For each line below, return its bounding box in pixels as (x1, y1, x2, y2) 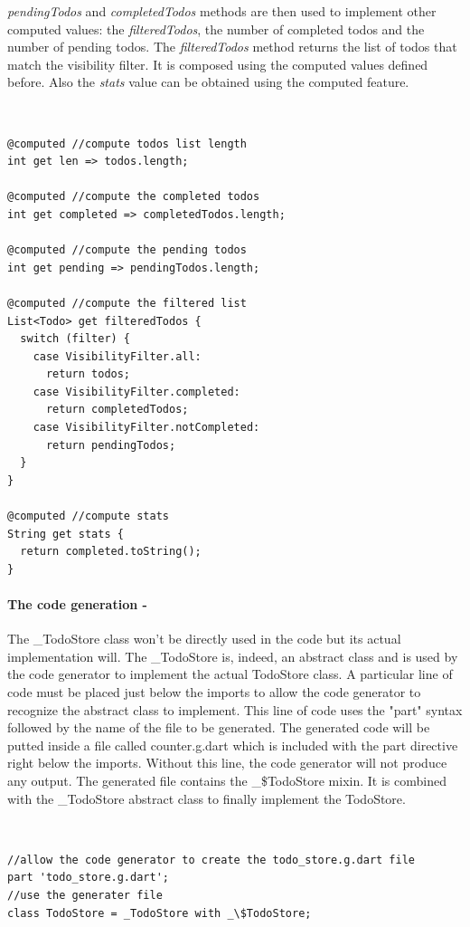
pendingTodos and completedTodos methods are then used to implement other (7, 2, 437, 20)
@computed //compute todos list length (7, 137, 247, 150)
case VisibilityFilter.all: (33, 349, 202, 363)
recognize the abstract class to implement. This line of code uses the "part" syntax (7, 700, 463, 719)
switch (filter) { (20, 332, 131, 346)
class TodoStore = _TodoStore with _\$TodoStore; (7, 906, 312, 920)
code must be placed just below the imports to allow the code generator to (7, 682, 421, 701)
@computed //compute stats (7, 510, 169, 523)
